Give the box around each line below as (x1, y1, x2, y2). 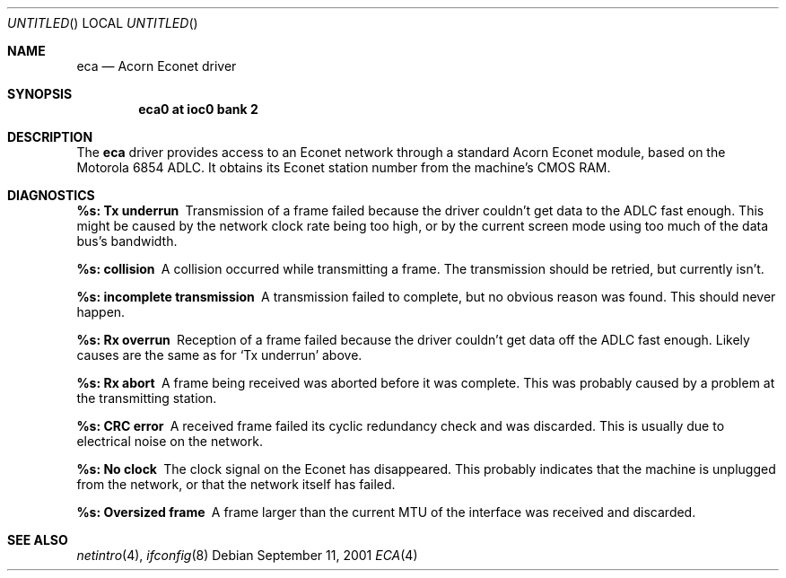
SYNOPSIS (7, 86, 73, 101)
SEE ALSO (7, 532, 68, 547)
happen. (76, 304, 126, 320)
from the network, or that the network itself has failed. (76, 477, 396, 492)
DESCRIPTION (7, 129, 93, 144)
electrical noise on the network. (76, 433, 263, 449)
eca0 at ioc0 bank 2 (138, 101, 258, 117)
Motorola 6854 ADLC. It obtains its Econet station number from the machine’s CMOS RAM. (76, 160, 611, 175)
